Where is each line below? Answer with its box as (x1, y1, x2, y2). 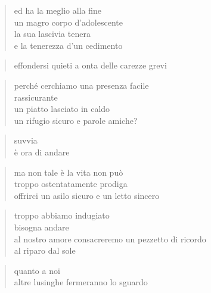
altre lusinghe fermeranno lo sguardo (14, 276, 148, 288)
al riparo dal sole (14, 244, 76, 257)
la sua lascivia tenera (14, 27, 91, 40)
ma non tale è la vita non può (14, 166, 123, 178)
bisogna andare (14, 220, 69, 233)
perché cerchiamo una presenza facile (14, 79, 149, 91)
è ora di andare (14, 145, 70, 158)
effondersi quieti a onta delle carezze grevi (14, 59, 167, 71)
